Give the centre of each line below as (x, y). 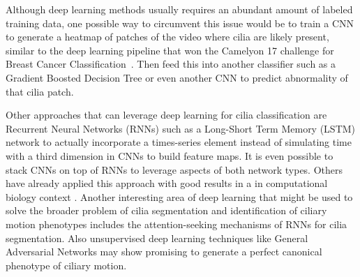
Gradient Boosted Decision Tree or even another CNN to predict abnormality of (177, 77)
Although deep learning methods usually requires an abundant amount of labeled (179, 9)
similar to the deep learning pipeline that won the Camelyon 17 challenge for (170, 50)
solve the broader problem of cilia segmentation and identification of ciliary (166, 210)
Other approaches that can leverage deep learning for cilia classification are (166, 115)
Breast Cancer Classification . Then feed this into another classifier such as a (171, 64)
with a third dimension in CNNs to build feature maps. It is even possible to (170, 155)
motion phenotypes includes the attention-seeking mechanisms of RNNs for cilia (177, 224)
